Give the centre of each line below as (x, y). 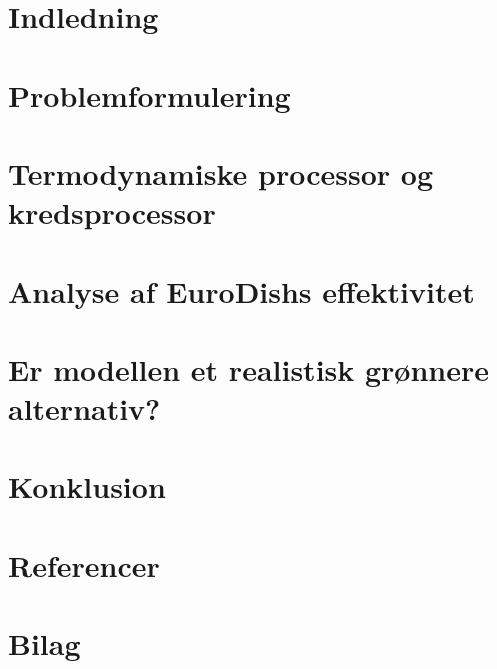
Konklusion (87, 486)
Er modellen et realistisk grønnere (249, 368)
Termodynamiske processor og (220, 172)
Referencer (84, 564)
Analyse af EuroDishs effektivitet (241, 290)
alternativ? (84, 408)
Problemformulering (149, 94)
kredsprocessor (112, 212)
